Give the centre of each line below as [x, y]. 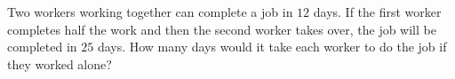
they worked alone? [60, 63]
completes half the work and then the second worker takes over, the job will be [222, 29]
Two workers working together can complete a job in [150, 12]
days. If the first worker [377, 12]
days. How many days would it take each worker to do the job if [272, 47]
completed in [42, 47]
